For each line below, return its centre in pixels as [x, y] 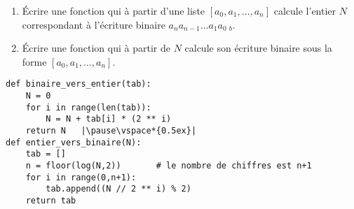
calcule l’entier [305, 10]
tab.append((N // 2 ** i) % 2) [118, 189]
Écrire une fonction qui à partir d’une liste [114, 10]
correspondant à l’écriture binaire [94, 24]
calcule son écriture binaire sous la [258, 48]
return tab [51, 200]
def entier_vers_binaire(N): [74, 142]
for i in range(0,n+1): [81, 177]
